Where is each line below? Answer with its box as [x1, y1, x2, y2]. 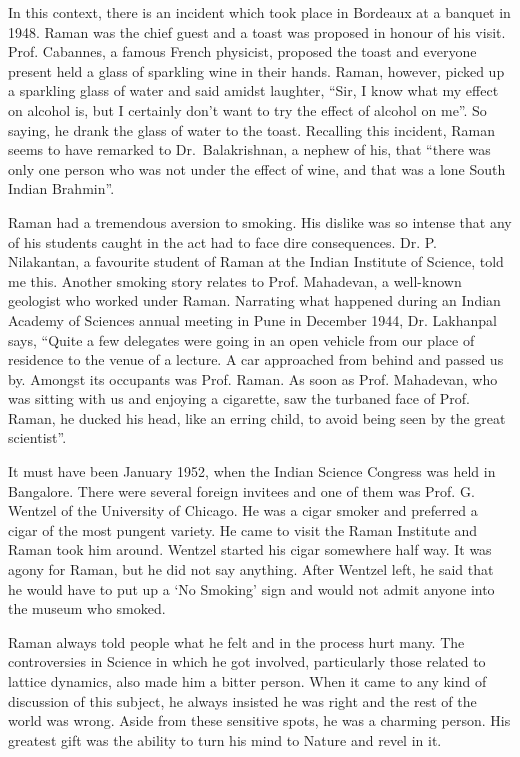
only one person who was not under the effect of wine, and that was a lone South [8, 158, 506, 179]
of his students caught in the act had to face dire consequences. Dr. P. [8, 231, 438, 252]
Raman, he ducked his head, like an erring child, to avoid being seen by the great [8, 407, 506, 428]
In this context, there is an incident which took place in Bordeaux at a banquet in [8, 2, 511, 22]
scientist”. [8, 427, 67, 448]
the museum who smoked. [8, 598, 166, 619]
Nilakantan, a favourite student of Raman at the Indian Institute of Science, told [8, 251, 504, 272]
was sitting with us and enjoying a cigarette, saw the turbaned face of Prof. [8, 388, 470, 409]
